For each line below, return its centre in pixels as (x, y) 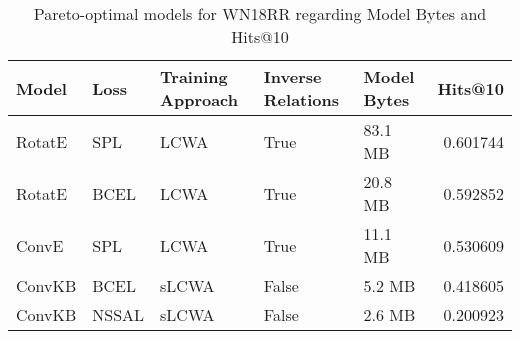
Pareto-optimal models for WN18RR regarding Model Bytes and (260, 13)
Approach (199, 99)
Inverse (292, 76)
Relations (301, 99)
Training (194, 76)
